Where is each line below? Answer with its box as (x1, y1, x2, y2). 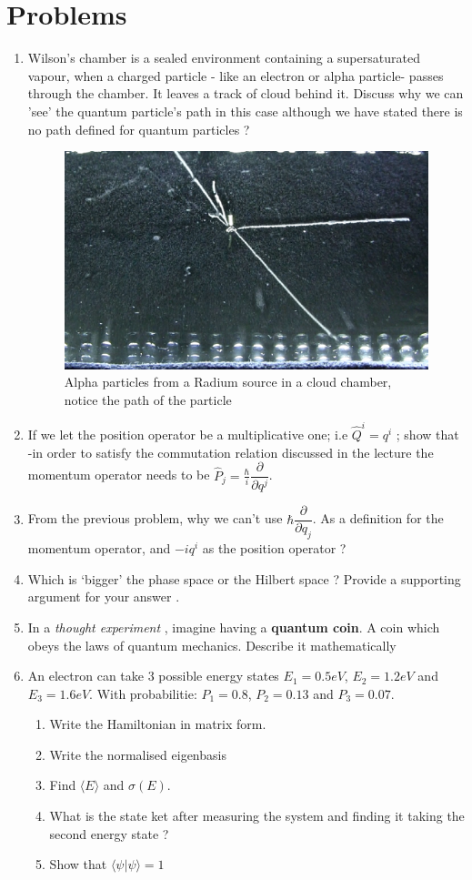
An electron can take (27, 666, 144, 685)
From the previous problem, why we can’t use (27, 509, 283, 528)
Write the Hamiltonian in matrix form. (49, 714, 266, 733)
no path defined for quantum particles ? (27, 119, 250, 138)
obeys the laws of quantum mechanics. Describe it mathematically (27, 635, 397, 654)
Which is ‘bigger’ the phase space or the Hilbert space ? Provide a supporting (27, 569, 461, 588)
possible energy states (158, 666, 279, 685)
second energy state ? (49, 824, 169, 843)
